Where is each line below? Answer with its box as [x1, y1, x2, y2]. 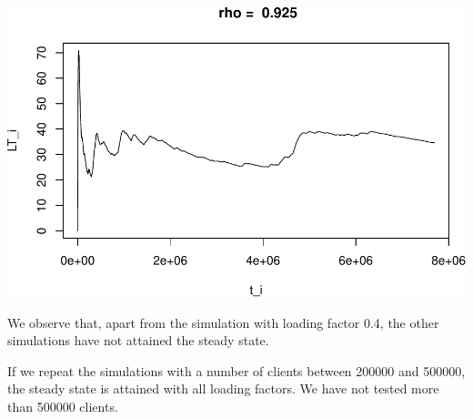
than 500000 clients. [7, 397, 118, 416]
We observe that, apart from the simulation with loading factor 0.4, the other [7, 312, 439, 332]
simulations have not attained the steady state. [7, 331, 269, 350]
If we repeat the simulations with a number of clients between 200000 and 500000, [7, 361, 466, 380]
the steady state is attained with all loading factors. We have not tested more [7, 379, 439, 398]
